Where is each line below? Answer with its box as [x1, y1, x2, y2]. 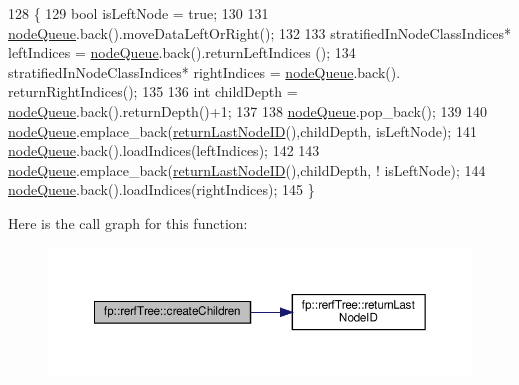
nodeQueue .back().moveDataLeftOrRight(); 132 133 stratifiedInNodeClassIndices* [8, 22, 512, 43]
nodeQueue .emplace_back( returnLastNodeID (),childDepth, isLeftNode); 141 [8, 120, 477, 141]
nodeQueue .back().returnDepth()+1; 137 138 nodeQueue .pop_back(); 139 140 [8, 100, 488, 121]
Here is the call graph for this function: [8, 212, 248, 233]
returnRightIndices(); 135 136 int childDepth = [8, 81, 298, 102]
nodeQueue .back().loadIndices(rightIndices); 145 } [8, 179, 315, 200]
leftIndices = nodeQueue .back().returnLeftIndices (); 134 [8, 42, 356, 63]
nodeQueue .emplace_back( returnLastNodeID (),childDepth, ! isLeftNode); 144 [8, 159, 486, 180]
